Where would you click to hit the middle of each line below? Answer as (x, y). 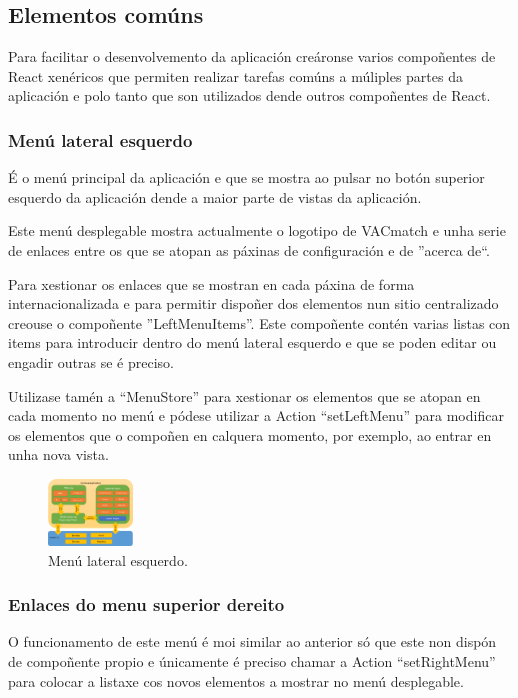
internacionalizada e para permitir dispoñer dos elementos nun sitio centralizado (253, 303)
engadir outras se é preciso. (91, 361)
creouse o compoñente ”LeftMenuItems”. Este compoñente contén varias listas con (259, 322)
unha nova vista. (58, 454)
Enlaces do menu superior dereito (146, 604)
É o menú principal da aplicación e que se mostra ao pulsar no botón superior (246, 177)
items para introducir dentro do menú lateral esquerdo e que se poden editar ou (252, 342)
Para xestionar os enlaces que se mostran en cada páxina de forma (211, 283)
